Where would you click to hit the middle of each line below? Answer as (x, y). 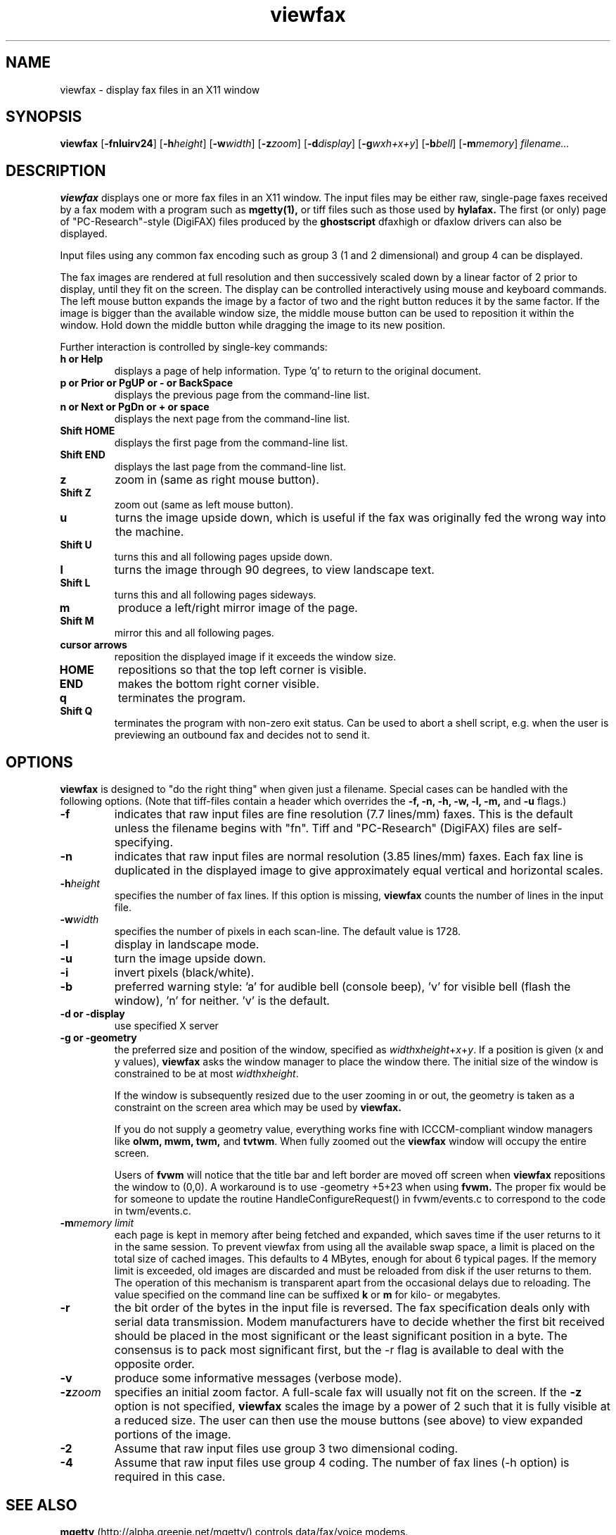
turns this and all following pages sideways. (215, 595)
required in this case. (170, 1477)
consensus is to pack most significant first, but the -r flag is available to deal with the (339, 1350)
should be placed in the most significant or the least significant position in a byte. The (341, 1336)
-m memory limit (97, 1223)
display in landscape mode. (187, 945)
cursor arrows (94, 645)
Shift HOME (88, 431)
